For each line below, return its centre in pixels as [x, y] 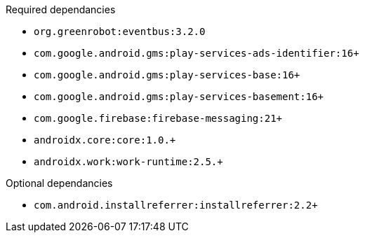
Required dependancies [61, 9]
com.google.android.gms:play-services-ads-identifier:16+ [197, 53]
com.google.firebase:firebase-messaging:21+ [158, 118]
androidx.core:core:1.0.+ [105, 140]
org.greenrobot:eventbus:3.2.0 [120, 31]
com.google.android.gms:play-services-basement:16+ [179, 97]
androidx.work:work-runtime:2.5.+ [128, 162]
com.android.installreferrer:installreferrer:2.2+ [176, 205]
